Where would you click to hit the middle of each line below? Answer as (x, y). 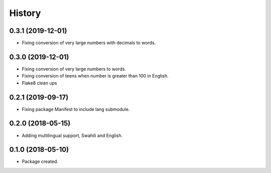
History (25, 13)
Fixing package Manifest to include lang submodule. (76, 109)
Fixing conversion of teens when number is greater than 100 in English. (95, 76)
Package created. (40, 161)
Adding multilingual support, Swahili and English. (72, 135)
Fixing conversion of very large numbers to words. (74, 69)
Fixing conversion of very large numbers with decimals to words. (89, 43)
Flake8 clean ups (39, 83)
